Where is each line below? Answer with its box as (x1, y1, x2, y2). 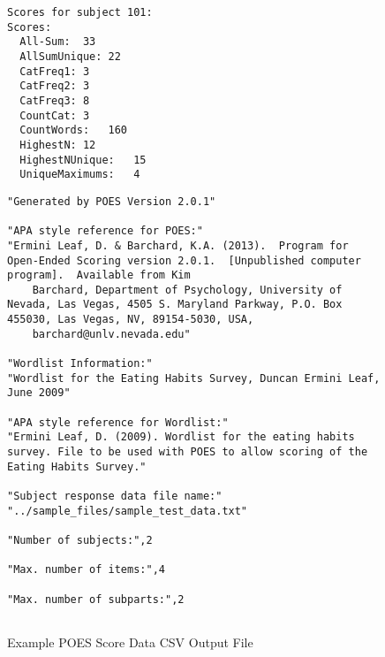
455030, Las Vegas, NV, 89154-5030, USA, (7, 313, 254, 326)
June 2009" (7, 386, 71, 400)
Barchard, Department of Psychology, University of (32, 283, 343, 296)
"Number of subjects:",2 (7, 533, 153, 546)
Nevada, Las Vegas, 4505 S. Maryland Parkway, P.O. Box (7, 298, 343, 311)
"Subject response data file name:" (7, 490, 223, 502)
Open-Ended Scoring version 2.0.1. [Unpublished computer (7, 254, 361, 267)
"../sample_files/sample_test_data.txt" (7, 504, 248, 517)
